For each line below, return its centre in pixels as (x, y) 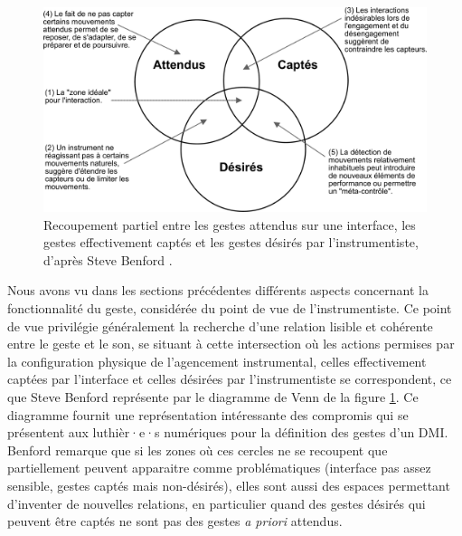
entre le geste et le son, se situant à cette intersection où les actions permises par (231, 344)
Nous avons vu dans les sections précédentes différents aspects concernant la (218, 290)
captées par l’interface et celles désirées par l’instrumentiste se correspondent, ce (230, 379)
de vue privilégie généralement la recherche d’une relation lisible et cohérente (220, 325)
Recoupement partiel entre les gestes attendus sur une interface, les (230, 224)
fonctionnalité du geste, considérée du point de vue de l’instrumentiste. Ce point (230, 308)
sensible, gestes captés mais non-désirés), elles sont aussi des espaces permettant (229, 485)
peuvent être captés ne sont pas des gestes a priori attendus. (175, 521)
